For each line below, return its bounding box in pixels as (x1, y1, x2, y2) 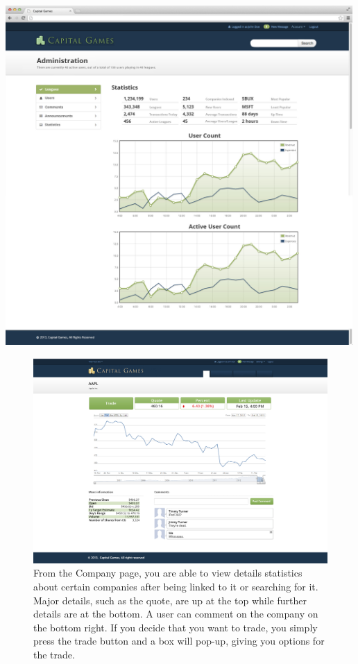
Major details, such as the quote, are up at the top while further (33, 593, 307, 607)
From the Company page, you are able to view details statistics (33, 565, 302, 580)
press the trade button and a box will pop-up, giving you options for (33, 633, 325, 648)
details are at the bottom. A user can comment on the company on (33, 606, 318, 621)
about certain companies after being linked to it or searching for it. (33, 579, 318, 594)
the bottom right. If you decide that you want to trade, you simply (33, 620, 318, 634)
